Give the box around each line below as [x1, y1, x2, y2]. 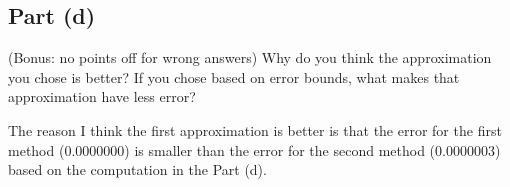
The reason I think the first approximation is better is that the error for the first [8, 119, 502, 140]
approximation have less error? [8, 86, 196, 107]
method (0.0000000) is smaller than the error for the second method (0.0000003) [8, 139, 501, 160]
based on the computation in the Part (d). [8, 159, 267, 180]
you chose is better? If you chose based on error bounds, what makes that [8, 66, 460, 87]
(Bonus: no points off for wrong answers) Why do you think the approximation [8, 47, 492, 68]
